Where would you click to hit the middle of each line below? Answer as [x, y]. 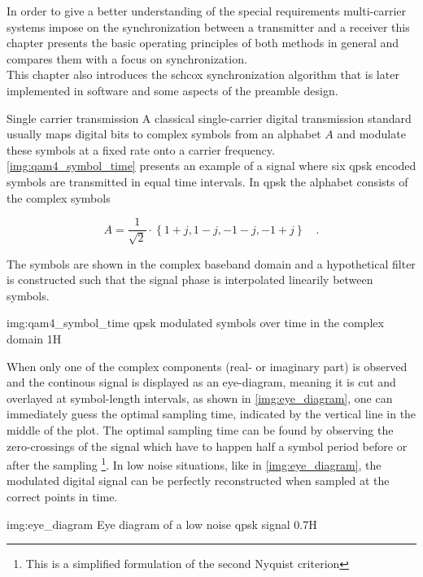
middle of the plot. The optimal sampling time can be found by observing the [200, 429]
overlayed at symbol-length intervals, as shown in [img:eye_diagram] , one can [200, 398]
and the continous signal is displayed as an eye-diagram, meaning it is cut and [201, 382]
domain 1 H [34, 338]
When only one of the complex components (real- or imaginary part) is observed [207, 366]
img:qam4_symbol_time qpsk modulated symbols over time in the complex [195, 323]
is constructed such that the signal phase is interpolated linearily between [190, 280]
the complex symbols [59, 197]
